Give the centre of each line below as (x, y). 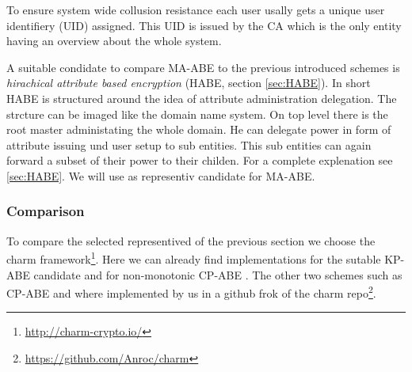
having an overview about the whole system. (114, 41)
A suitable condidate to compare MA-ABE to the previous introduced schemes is (203, 67)
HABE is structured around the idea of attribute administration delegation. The (202, 98)
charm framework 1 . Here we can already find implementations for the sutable (194, 258)
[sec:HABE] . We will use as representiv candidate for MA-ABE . (161, 175)
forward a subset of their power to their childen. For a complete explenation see (200, 160)
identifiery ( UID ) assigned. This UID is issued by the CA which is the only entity (204, 25)
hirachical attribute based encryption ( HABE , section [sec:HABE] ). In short (189, 83)
